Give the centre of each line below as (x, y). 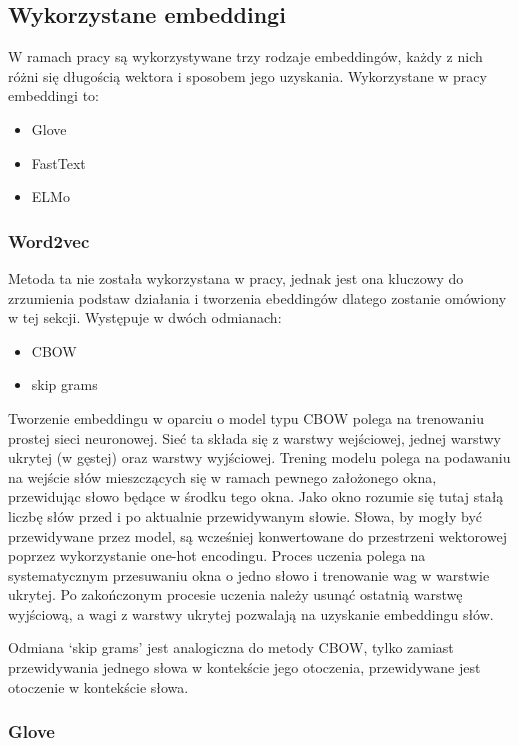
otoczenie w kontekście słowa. (98, 686)
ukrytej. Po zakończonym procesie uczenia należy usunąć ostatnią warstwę (235, 594)
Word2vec (49, 240)
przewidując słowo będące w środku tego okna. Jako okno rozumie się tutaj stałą (256, 496)
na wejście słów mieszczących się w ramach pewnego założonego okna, (222, 476)
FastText (58, 162)
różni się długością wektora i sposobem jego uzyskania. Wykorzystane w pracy (247, 75)
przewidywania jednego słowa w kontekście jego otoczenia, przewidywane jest (244, 667)
